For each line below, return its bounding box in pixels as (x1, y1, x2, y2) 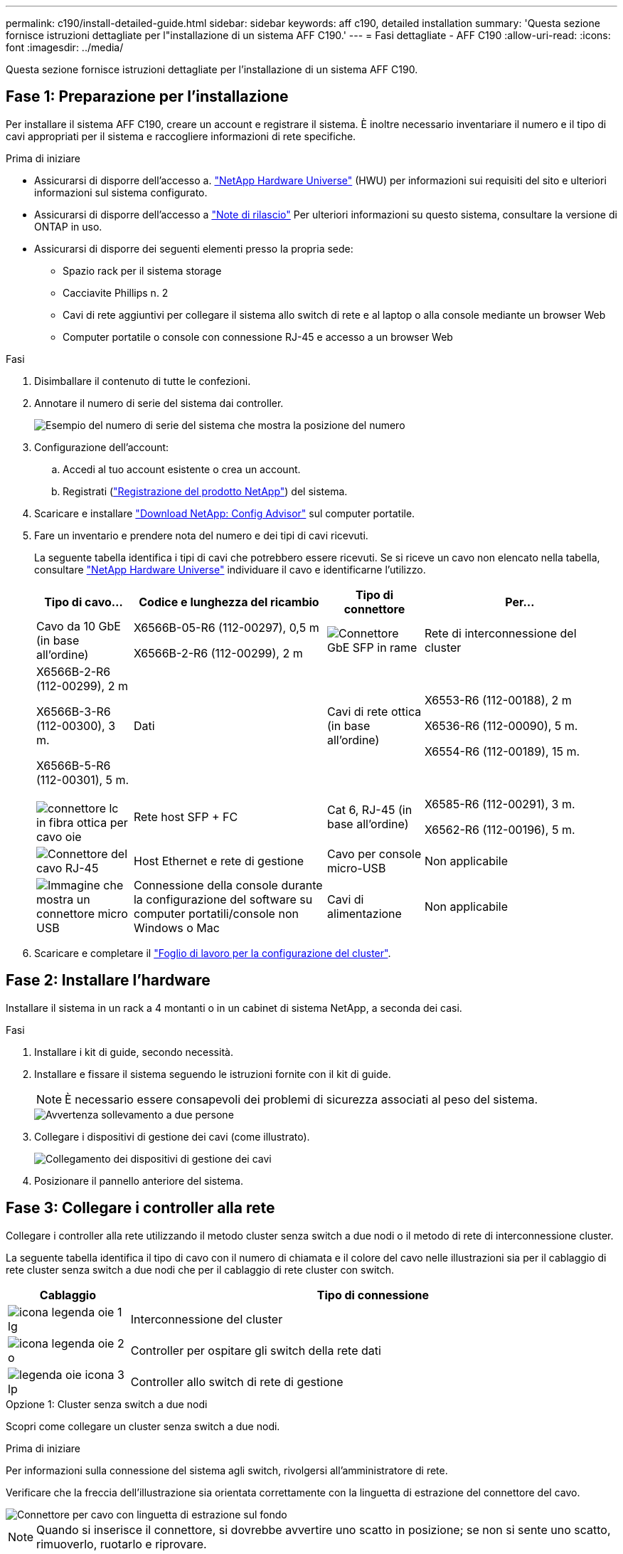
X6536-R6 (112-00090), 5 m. (424, 718, 578, 733)
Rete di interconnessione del (424, 625, 577, 640)
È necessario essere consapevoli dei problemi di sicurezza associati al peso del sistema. (65, 1091, 538, 1106)
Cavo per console (326, 846, 422, 861)
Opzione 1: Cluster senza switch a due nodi (6, 1397, 208, 1410)
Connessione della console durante (133, 877, 323, 892)
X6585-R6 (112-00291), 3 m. (424, 796, 575, 811)
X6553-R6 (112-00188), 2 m (424, 692, 572, 707)
